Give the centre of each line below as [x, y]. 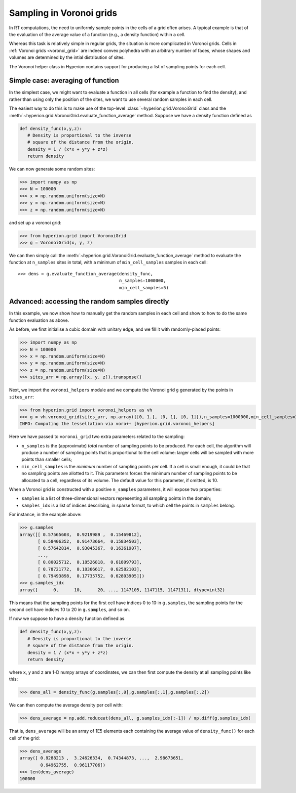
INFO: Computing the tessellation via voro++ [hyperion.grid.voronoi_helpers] [117, 424]
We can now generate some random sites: [52, 169]
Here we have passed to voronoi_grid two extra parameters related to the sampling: [97, 437]
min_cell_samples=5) [144, 287]
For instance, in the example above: [45, 515]
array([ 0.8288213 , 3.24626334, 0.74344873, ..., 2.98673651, [101, 758]
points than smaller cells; [47, 459]
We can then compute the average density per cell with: [66, 705]
